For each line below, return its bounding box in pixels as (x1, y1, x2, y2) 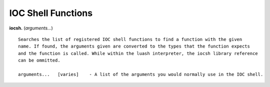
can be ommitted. (18, 57, 60, 63)
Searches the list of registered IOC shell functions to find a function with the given (18, 36, 242, 42)
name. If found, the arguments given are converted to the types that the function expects (18, 43, 250, 49)
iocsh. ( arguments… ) (9, 25, 53, 31)
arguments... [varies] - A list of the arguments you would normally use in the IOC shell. (18, 71, 263, 77)
